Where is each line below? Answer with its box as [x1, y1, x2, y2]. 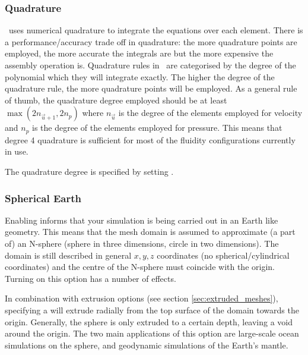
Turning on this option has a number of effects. [5, 272, 176, 284]
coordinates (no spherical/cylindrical [157, 249, 290, 261]
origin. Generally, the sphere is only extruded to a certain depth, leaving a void [5, 315, 293, 328]
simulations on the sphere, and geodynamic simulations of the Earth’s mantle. [5, 338, 288, 351]
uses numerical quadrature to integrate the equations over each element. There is [8, 24, 303, 36]
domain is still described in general [5, 249, 132, 261]
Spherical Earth [5, 190, 81, 205]
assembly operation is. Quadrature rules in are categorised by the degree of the [5, 59, 296, 71]
